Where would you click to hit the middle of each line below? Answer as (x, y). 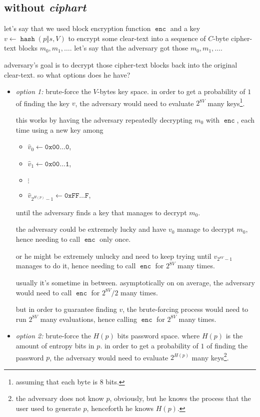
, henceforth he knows (120, 408)
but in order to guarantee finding (66, 309)
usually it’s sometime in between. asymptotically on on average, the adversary (135, 283)
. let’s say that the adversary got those (129, 48)
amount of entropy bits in (55, 345)
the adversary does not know (60, 398)
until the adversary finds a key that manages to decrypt (101, 212)
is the (234, 336)
